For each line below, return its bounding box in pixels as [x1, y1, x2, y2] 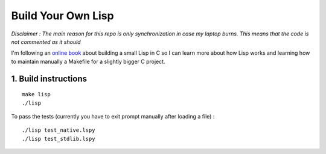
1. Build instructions [11, 73, 88, 84]
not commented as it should [11, 38, 81, 45]
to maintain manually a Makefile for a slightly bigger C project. [11, 58, 165, 65]
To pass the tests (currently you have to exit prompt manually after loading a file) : [11, 112, 215, 120]
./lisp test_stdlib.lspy [22, 135, 95, 142]
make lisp [22, 91, 51, 98]
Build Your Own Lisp [11, 9, 114, 22]
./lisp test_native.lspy [22, 127, 95, 134]
